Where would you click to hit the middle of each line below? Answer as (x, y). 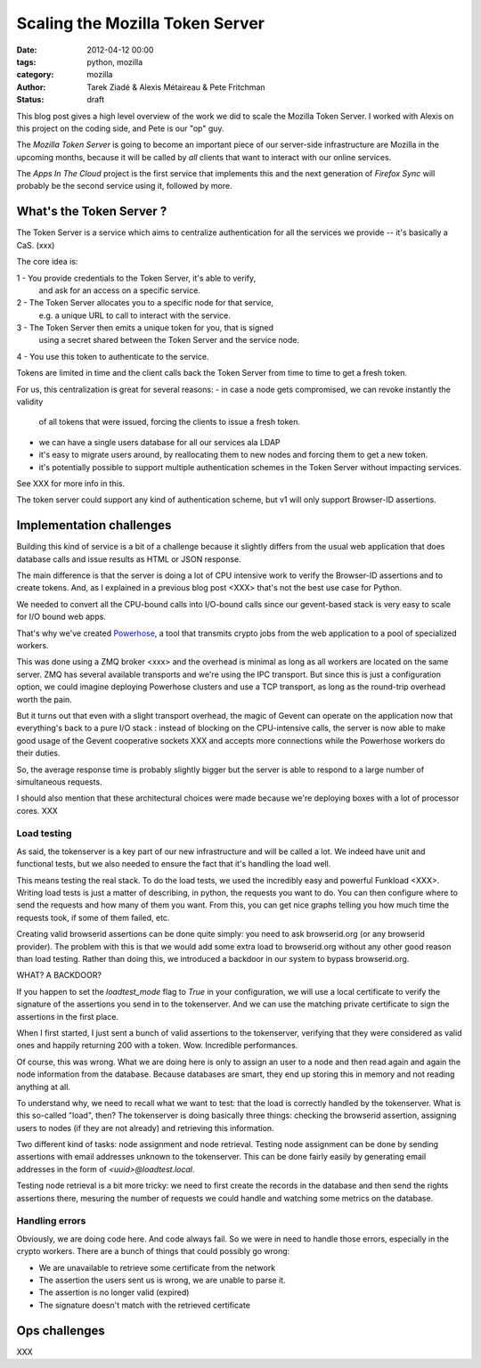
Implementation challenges (94, 525)
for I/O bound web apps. (61, 617)
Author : (31, 87)
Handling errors (51, 1221)
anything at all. (44, 1087)
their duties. (39, 753)
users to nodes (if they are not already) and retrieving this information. (146, 1128)
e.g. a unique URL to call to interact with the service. (135, 315)
